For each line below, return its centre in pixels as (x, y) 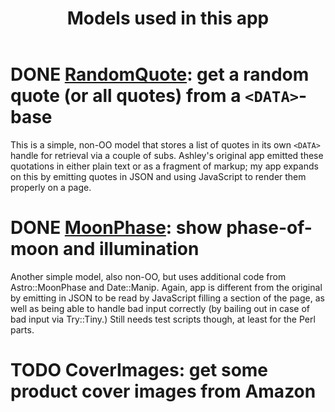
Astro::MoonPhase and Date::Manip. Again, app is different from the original (166, 287)
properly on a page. (51, 187)
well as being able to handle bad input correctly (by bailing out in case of (160, 308)
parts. (22, 329)
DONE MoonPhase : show (116, 228)
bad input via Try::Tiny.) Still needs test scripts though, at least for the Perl (163, 319)
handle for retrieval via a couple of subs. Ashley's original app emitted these (167, 155)
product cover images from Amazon (163, 391)
